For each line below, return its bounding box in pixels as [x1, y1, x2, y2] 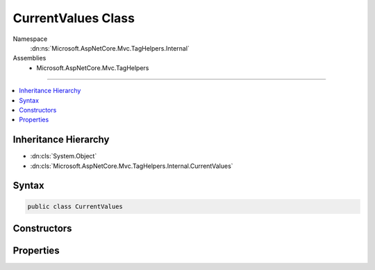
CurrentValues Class [12, 10, 135, 26]
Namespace [12, 35, 48, 43]
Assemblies [12, 54, 47, 62]
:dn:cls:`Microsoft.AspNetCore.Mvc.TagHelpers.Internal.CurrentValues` [30, 162, 233, 170]
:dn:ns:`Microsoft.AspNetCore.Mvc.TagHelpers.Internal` [30, 44, 190, 52]
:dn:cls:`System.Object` [30, 152, 97, 160]
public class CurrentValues [27, 202, 123, 210]
